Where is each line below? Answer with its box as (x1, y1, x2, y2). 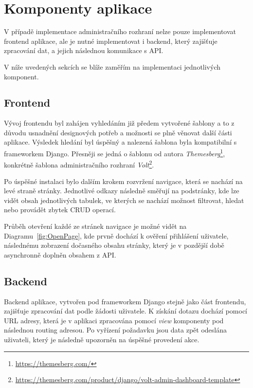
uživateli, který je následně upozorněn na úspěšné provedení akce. (4, 334, 199, 344)
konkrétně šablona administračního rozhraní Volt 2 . (4, 158, 154, 169)
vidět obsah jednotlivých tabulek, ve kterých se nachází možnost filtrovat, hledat (4, 195, 244, 205)
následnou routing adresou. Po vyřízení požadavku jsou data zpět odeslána (4, 325, 227, 335)
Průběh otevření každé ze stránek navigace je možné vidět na (4, 221, 187, 231)
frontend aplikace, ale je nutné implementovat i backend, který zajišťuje (4, 36, 217, 46)
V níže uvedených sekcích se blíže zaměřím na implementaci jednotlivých (4, 61, 221, 72)
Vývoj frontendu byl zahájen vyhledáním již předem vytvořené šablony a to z (4, 118, 235, 128)
